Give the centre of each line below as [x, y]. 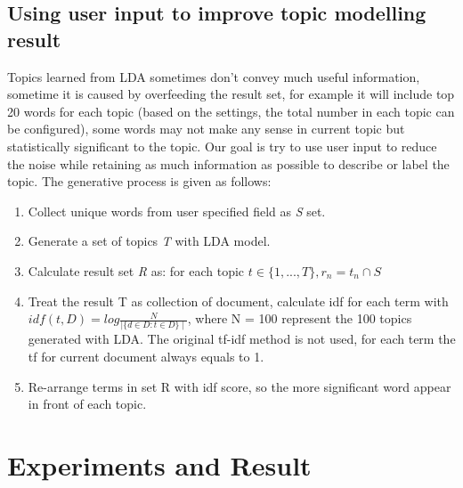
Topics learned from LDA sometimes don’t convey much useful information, [214, 76]
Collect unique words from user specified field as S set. [177, 211]
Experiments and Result [159, 465]
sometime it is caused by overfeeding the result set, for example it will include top [231, 94]
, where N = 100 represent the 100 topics [300, 318]
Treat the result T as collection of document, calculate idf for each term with [238, 301]
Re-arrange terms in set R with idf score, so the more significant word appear [240, 386]
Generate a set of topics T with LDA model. [149, 241]
